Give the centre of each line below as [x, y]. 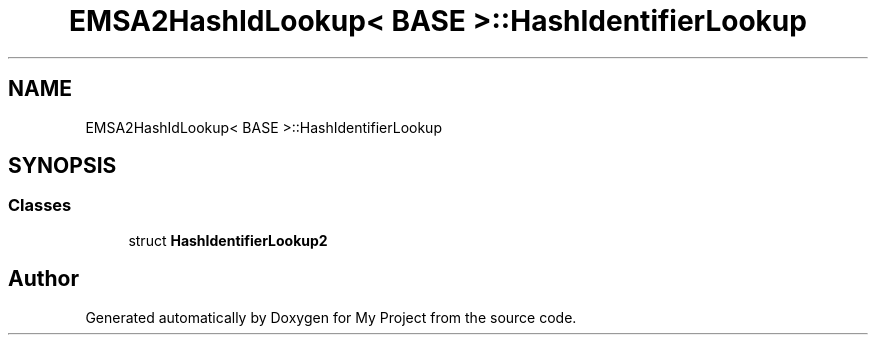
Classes [40, 205]
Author [43, 279]
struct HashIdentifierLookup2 [228, 240]
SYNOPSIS [62, 166]
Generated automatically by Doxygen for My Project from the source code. [331, 317]
